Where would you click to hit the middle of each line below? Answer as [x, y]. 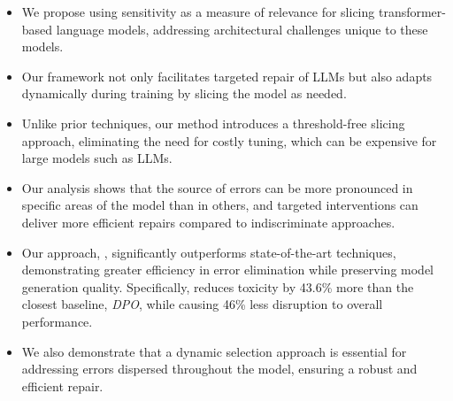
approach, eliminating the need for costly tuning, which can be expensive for [229, 140]
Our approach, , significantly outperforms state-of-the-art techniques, [209, 252]
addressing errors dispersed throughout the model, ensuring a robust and [219, 369]
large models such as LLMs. [97, 158]
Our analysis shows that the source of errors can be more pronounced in [217, 187]
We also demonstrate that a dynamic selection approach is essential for [214, 351]
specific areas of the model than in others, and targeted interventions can [220, 205]
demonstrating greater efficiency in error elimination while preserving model [227, 270]
